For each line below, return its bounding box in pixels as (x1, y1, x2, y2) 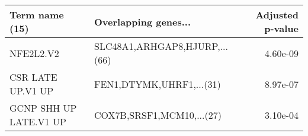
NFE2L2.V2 (9, 46, 59, 60)
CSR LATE (9, 70, 57, 84)
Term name (9, 8, 64, 21)
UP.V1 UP (9, 84, 54, 97)
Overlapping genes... (94, 14, 191, 29)
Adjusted (255, 8, 299, 21)
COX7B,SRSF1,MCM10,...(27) (94, 107, 222, 122)
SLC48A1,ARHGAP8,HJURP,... (94, 39, 228, 53)
